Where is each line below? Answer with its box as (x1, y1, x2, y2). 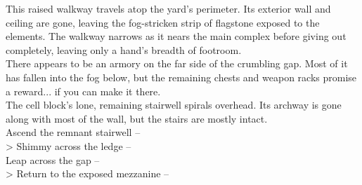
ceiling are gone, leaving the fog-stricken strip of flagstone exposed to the (6, 15, 320, 29)
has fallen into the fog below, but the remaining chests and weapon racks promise (6, 69, 357, 84)
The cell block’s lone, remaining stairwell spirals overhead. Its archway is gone (6, 97, 342, 112)
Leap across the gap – (6, 152, 100, 167)
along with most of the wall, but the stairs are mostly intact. (6, 111, 268, 125)
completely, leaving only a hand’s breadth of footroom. (6, 42, 242, 57)
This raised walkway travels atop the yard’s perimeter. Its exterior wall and (6, 1, 331, 15)
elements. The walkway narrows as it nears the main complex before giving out (6, 29, 347, 43)
